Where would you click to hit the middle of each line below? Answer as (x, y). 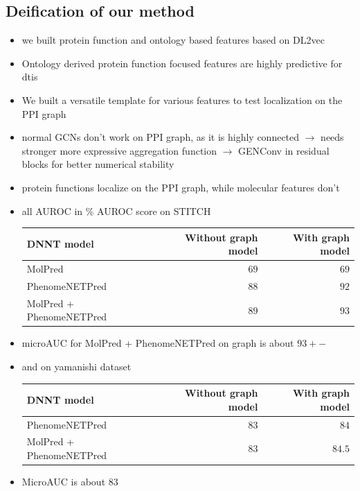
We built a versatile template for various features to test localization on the (182, 100)
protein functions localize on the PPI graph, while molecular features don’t (181, 187)
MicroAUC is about (64, 482)
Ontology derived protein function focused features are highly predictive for (182, 63)
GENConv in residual (284, 150)
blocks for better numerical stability (98, 164)
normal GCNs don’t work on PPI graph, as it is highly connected (161, 137)
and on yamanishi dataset (76, 367)
